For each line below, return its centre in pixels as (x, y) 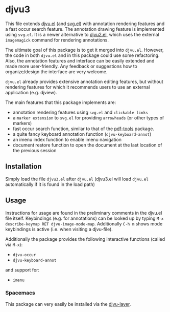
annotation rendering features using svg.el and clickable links (80, 112)
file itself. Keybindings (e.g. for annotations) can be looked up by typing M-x (84, 218)
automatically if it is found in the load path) (50, 184)
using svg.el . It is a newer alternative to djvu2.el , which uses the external (82, 34)
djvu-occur (24, 255)
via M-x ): (14, 244)
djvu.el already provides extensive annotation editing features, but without (84, 81)
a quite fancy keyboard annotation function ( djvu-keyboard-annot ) (82, 134)
